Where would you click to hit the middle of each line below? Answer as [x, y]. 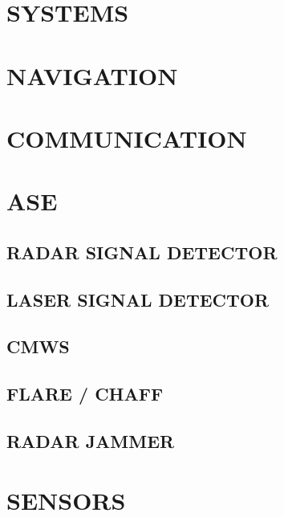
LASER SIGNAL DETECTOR [138, 299]
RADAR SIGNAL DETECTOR [142, 252]
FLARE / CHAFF [85, 394]
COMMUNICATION [127, 138]
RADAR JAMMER [91, 441]
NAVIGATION [92, 75]
